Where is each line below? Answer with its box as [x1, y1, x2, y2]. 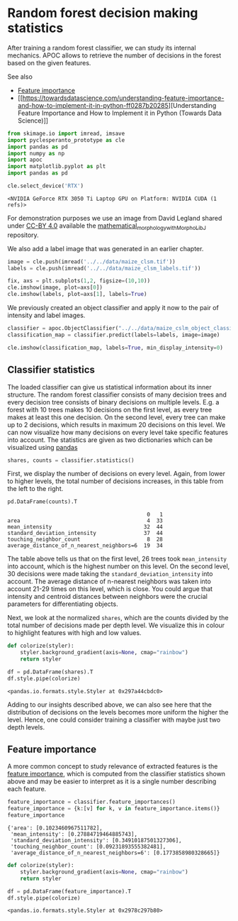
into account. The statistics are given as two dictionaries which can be [7, 435, 213, 444]
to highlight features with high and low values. [7, 629, 142, 637]
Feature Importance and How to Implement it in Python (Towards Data [17, 109, 222, 117]
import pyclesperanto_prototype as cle [7, 136, 125, 143]
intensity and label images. [7, 311, 86, 320]
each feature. [7, 785, 47, 793]
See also [7, 72, 33, 81]
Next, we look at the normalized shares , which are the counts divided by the [7, 614, 229, 622]
